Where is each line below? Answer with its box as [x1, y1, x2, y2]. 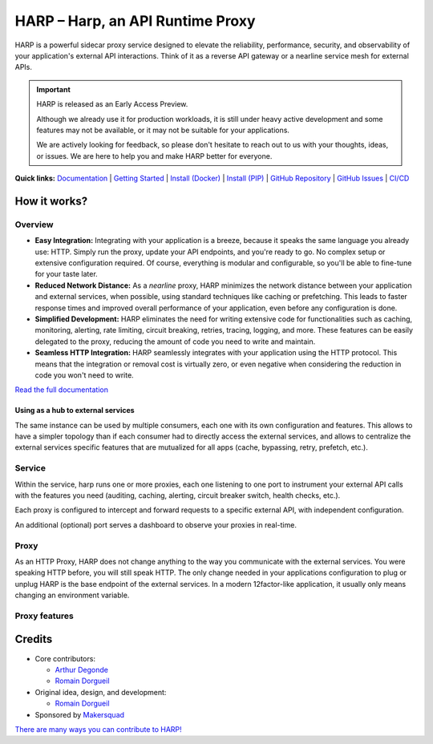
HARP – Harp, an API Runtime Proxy [14, 12, 256, 30]
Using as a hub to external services [14, 406, 136, 415]
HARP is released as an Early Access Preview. [36, 99, 188, 109]
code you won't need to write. [34, 370, 134, 380]
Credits [14, 633, 53, 646]
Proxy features [14, 610, 74, 621]
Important [36, 84, 71, 94]
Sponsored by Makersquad [34, 710, 124, 719]
